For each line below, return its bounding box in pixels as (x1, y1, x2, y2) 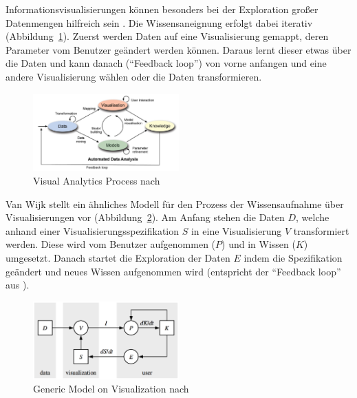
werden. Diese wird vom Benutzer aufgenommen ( (6, 237, 216, 251)
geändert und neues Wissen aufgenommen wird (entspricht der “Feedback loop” (6, 264, 341, 278)
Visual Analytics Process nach (33, 174, 160, 188)
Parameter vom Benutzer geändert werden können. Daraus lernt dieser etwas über (6, 42, 351, 56)
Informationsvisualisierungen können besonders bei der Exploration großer (6, 2, 318, 16)
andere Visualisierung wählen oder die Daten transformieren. (6, 69, 262, 83)
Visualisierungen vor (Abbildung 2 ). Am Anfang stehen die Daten (6, 210, 285, 224)
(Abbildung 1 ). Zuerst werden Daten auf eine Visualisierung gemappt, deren (6, 29, 329, 43)
